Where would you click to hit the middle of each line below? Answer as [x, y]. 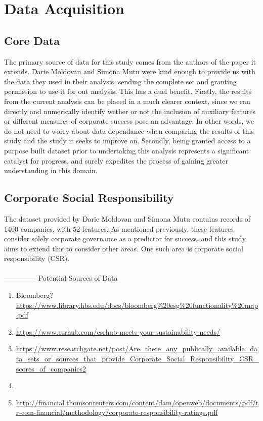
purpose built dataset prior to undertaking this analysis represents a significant [127, 150]
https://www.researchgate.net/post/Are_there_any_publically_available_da [137, 349]
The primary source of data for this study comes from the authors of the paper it [130, 61]
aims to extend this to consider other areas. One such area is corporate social [124, 248]
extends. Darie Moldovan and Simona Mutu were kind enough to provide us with [130, 71]
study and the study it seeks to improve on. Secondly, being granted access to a [127, 141]
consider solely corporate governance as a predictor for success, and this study [125, 239]
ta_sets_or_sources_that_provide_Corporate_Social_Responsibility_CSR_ [137, 359]
